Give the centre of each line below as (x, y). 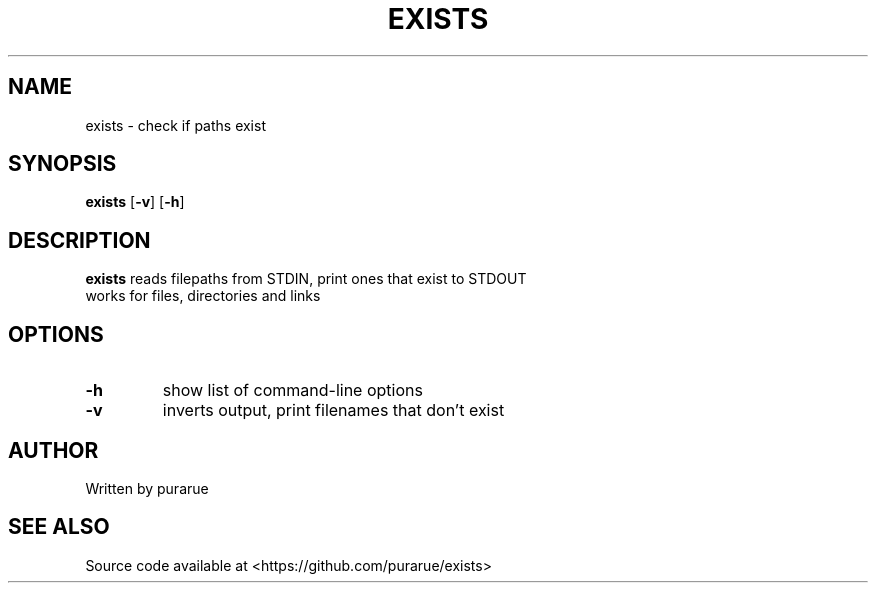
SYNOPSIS (62, 164)
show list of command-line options (292, 390)
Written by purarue (147, 488)
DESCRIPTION (79, 240)
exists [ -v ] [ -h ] (135, 202)
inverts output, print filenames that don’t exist (333, 410)
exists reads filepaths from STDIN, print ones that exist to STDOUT (306, 279)
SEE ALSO (59, 527)
